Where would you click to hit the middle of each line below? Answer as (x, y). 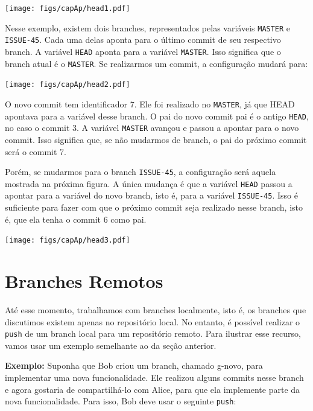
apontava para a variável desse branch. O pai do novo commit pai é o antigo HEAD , (157, 116)
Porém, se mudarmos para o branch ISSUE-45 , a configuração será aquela (141, 172)
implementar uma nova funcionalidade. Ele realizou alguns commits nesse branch (154, 378)
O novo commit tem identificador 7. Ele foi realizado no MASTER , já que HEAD (150, 104)
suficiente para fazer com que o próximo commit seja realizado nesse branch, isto (154, 207)
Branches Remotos (84, 281)
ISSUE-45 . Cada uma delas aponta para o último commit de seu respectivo (143, 40)
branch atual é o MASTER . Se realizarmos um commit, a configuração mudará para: (156, 63)
